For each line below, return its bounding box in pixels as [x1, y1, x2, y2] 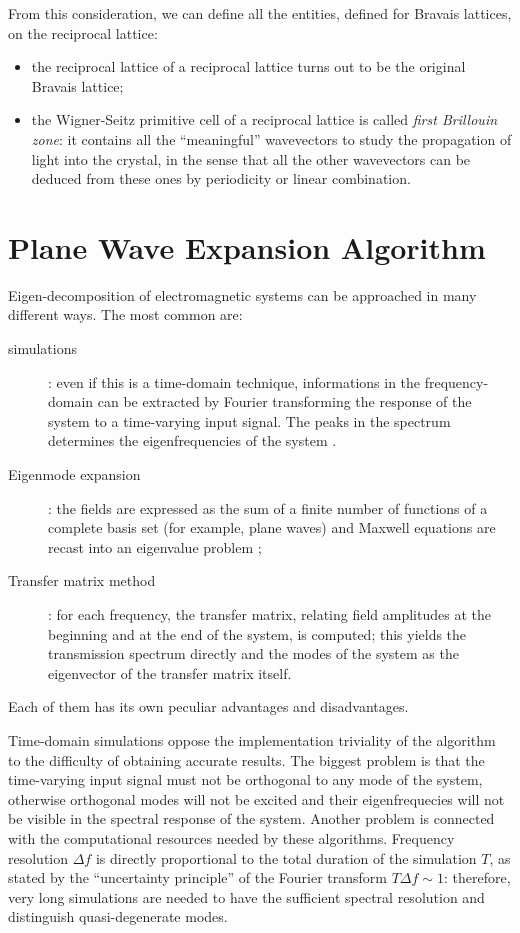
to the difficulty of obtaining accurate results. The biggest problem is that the [8, 749, 485, 770]
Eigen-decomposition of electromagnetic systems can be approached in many [8, 284, 477, 305]
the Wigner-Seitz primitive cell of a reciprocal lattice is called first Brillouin [31, 109, 498, 130]
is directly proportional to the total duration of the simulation [95, 847, 477, 868]
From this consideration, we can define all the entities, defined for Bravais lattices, [8, 3, 512, 23]
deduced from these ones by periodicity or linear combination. [31, 168, 411, 189]
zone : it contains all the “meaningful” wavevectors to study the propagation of [31, 128, 512, 149]
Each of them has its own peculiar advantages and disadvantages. [8, 696, 409, 717]
